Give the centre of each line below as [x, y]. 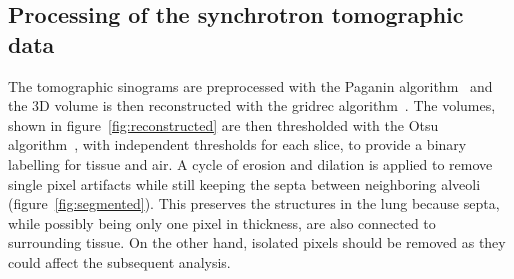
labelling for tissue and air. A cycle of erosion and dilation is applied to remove [250, 163]
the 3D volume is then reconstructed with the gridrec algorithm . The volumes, [252, 105]
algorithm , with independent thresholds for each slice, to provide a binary [237, 144]
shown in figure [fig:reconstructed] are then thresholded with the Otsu [223, 124]
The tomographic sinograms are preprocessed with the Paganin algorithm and [250, 85]
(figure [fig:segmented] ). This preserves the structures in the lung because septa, [254, 203]
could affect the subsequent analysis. [119, 261]
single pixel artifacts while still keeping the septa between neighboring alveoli [244, 183]
